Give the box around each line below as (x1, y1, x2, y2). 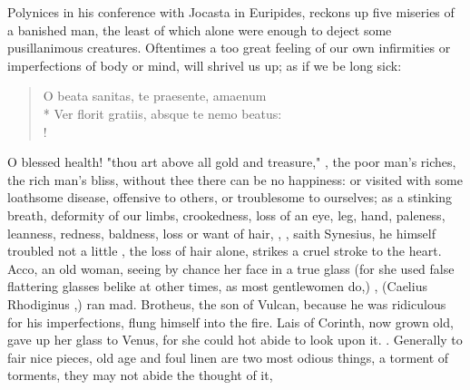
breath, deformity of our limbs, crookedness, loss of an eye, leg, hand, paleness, (7, 205, 446, 224)
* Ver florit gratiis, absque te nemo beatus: (43, 103, 282, 122)
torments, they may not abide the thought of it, (7, 366, 273, 385)
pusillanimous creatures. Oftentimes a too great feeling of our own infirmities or (7, 38, 451, 57)
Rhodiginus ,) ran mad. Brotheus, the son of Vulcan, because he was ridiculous (7, 294, 446, 313)
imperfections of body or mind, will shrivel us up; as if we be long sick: (7, 55, 402, 74)
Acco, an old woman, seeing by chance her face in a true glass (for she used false (7, 258, 455, 278)
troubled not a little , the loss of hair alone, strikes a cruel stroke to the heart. (7, 241, 442, 260)
